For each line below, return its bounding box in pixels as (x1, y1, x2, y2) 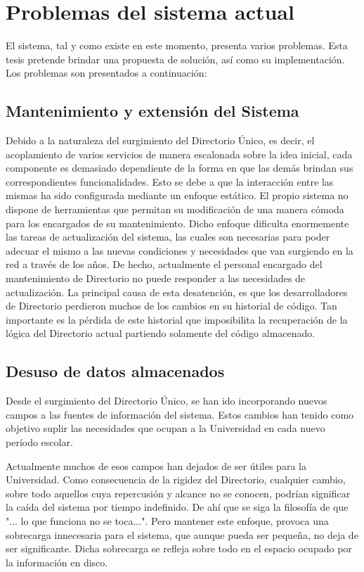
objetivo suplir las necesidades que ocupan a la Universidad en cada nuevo (6, 421, 325, 436)
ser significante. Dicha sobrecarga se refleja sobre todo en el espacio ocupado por (6, 541, 352, 556)
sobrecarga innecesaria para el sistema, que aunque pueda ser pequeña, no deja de (6, 527, 358, 542)
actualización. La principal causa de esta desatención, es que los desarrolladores (6, 284, 348, 299)
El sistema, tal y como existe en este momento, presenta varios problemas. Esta (6, 38, 348, 53)
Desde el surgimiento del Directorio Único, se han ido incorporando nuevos (6, 393, 327, 408)
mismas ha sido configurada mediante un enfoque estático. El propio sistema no (6, 188, 349, 203)
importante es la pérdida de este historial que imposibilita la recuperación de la (6, 312, 348, 326)
